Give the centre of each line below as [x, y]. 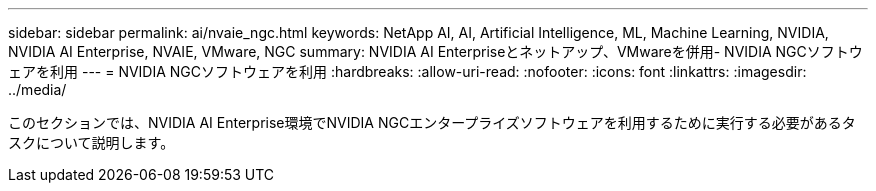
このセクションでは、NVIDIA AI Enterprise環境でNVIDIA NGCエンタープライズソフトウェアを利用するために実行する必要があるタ [432, 122]
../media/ [37, 89]
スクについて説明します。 [91, 142]
